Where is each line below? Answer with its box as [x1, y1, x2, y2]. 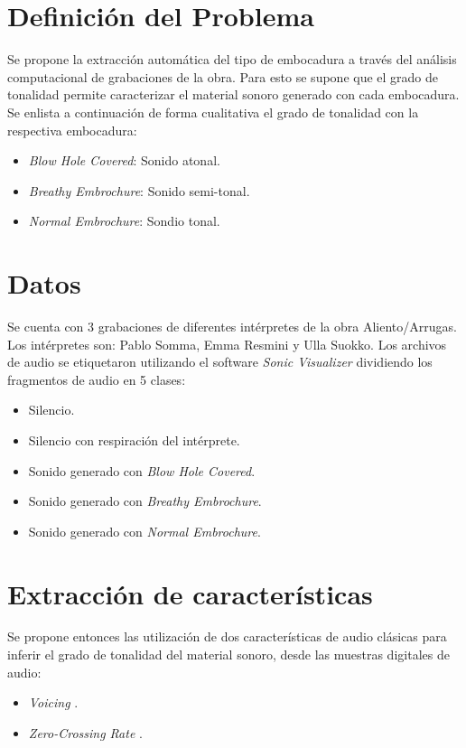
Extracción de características [7, 575, 373, 612]
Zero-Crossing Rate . [28, 723, 143, 742]
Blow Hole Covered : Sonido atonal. [28, 151, 220, 170]
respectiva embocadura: [7, 120, 137, 139]
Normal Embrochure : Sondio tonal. [28, 211, 220, 230]
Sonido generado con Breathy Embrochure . [28, 491, 262, 510]
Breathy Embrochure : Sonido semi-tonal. [28, 181, 250, 200]
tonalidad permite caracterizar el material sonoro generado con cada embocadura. [7, 85, 460, 104]
